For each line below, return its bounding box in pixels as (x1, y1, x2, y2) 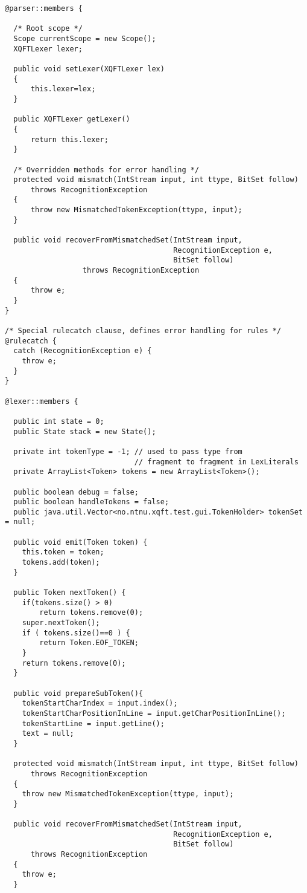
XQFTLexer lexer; (13, 44, 83, 53)
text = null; (22, 729, 74, 738)
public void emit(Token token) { (13, 537, 148, 547)
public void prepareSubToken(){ (13, 689, 144, 698)
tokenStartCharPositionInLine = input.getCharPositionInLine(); (22, 709, 286, 718)
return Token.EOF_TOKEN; (39, 638, 139, 648)
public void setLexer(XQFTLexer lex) (13, 64, 165, 73)
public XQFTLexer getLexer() (13, 115, 130, 124)
